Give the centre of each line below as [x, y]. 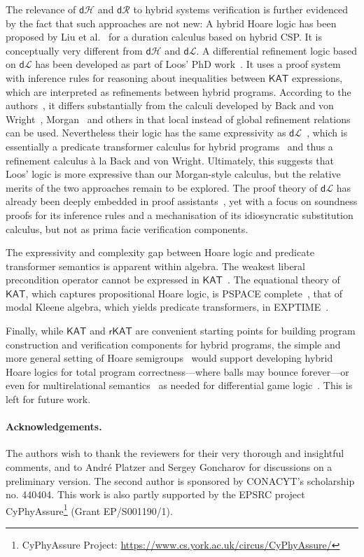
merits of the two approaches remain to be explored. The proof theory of [162, 187]
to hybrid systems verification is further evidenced [240, 9]
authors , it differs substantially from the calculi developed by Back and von [170, 105]
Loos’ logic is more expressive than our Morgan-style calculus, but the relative [173, 174]
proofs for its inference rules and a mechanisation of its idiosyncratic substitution [180, 214]
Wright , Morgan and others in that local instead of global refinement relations [178, 119]
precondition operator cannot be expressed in [103, 280]
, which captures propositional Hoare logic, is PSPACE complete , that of [184, 293]
